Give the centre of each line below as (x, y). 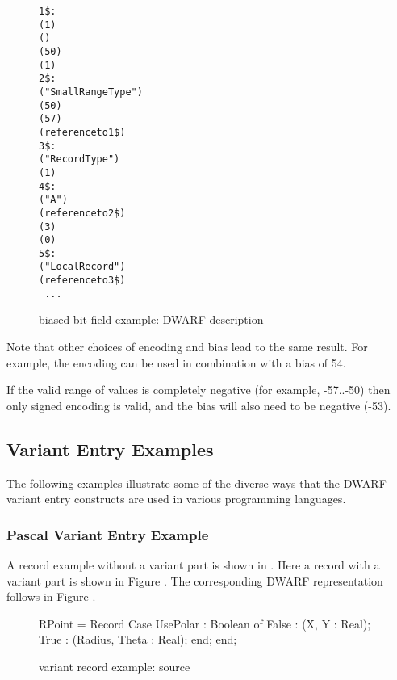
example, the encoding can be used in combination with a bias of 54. (176, 362)
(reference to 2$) (82, 213)
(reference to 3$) (82, 281)
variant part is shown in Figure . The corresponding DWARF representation (195, 580)
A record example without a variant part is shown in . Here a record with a (193, 565)
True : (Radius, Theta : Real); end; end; (138, 639)
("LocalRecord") (82, 267)
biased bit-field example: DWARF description (151, 319)
